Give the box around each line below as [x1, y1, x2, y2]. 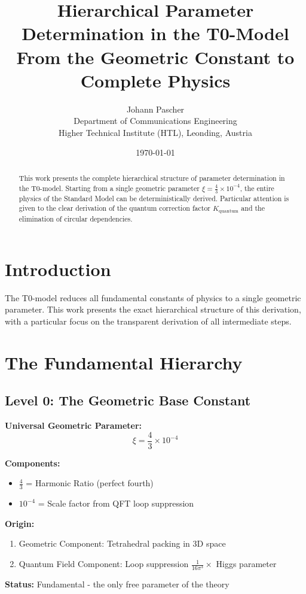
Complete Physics [80, 68, 231, 92]
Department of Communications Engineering [74, 114, 237, 127]
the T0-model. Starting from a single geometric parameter [19, 183, 200, 193]
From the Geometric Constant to [16, 44, 295, 69]
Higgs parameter [216, 557, 277, 570]
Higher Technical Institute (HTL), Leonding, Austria [59, 126, 252, 138]
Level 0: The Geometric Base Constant [5, 391, 251, 410]
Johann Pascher [126, 102, 185, 115]
